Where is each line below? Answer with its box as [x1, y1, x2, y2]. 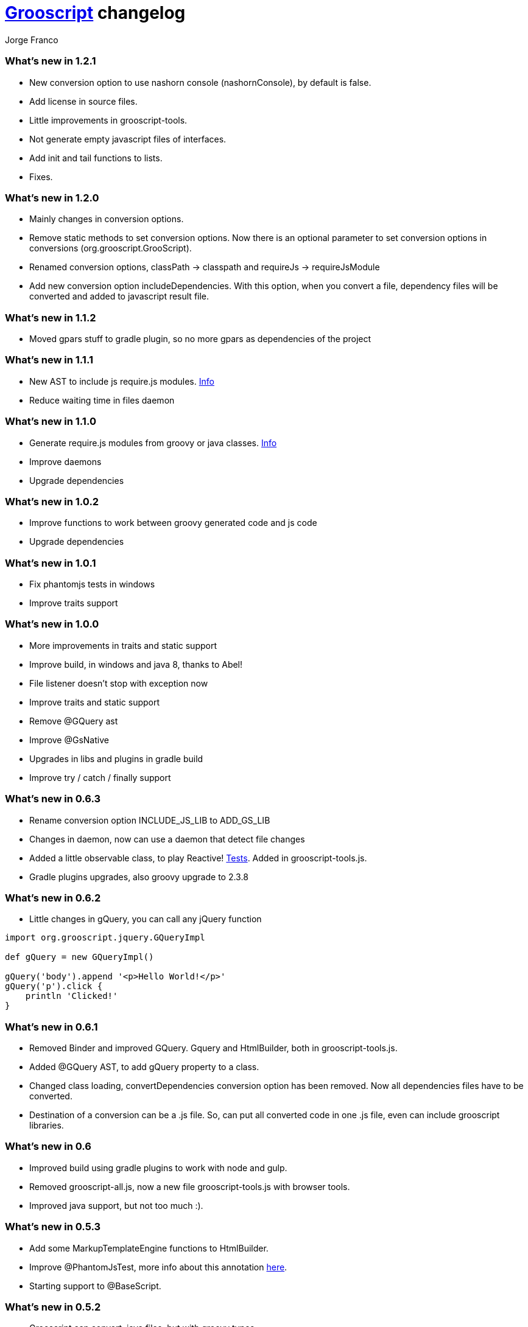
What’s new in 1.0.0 [5, 618, 99, 631]
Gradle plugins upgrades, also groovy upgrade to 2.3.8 [29, 871, 248, 882]
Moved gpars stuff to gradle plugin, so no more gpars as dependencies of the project [29, 334, 371, 344]
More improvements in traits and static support [29, 640, 217, 651]
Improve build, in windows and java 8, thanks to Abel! [29, 659, 243, 670]
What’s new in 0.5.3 [5, 1220, 101, 1233]
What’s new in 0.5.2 [5, 1300, 101, 1313]
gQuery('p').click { [5, 981, 103, 992]
